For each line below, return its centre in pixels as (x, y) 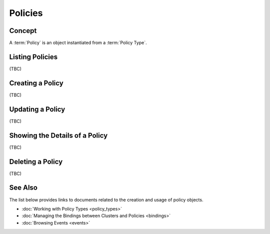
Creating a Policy (36, 83)
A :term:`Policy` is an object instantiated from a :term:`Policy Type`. (78, 43)
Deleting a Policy (36, 161)
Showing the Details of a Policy (58, 135)
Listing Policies (33, 57)
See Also (23, 188)
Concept (23, 31)
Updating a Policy (37, 109)
